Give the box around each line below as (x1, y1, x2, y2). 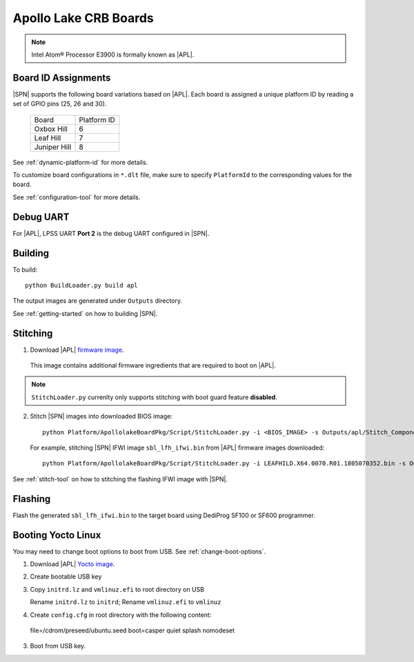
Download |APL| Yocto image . (30, 560, 115, 568)
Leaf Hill (34, 133, 61, 143)
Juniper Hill (34, 142, 72, 152)
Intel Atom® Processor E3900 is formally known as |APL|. (31, 50, 195, 59)
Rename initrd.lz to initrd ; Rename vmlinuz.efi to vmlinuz (30, 598, 221, 606)
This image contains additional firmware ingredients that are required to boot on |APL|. (30, 361, 276, 370)
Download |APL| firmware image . (30, 345, 124, 354)
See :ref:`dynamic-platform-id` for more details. (12, 158, 148, 166)
